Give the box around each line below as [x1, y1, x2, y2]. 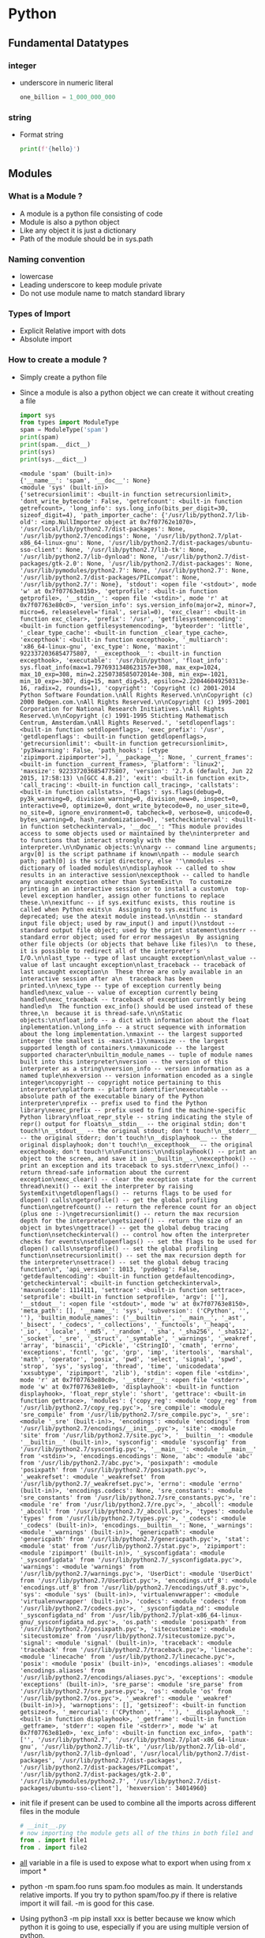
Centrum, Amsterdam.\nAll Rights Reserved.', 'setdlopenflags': [19, 719, 236, 727]
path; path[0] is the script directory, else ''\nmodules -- [19, 857, 226, 865]
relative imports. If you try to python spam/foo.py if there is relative [19, 1891, 237, 1900]
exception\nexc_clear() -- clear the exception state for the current [19, 1175, 257, 1183]
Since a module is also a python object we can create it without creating [19, 387, 254, 397]
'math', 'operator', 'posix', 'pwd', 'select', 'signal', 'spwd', [19, 1355, 243, 1363]
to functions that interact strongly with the [19, 836, 176, 844]
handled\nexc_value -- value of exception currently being [19, 988, 218, 996]
